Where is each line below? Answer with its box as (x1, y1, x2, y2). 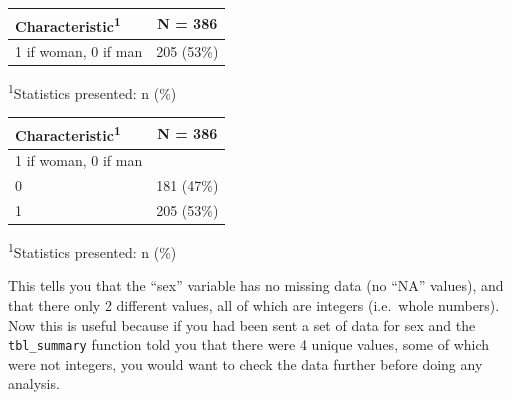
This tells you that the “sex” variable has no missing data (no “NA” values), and (8, 275, 504, 296)
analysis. (8, 373, 60, 394)
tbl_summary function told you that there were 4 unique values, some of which (8, 334, 490, 355)
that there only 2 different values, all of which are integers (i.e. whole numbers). (8, 294, 500, 315)
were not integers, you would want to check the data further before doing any (8, 353, 483, 374)
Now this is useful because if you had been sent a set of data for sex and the (8, 314, 476, 335)
